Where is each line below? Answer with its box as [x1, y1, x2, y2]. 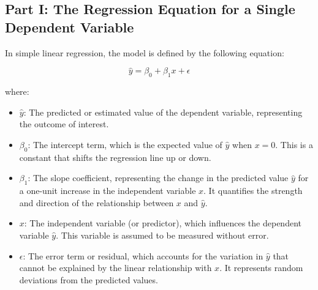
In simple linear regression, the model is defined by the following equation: [5, 46, 284, 59]
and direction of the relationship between [19, 196, 174, 209]
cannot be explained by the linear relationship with [19, 261, 212, 274]
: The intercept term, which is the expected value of [28, 138, 222, 151]
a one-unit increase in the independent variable [19, 184, 196, 197]
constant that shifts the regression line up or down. [19, 151, 211, 163]
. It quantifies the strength [203, 184, 303, 197]
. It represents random [219, 261, 303, 274]
